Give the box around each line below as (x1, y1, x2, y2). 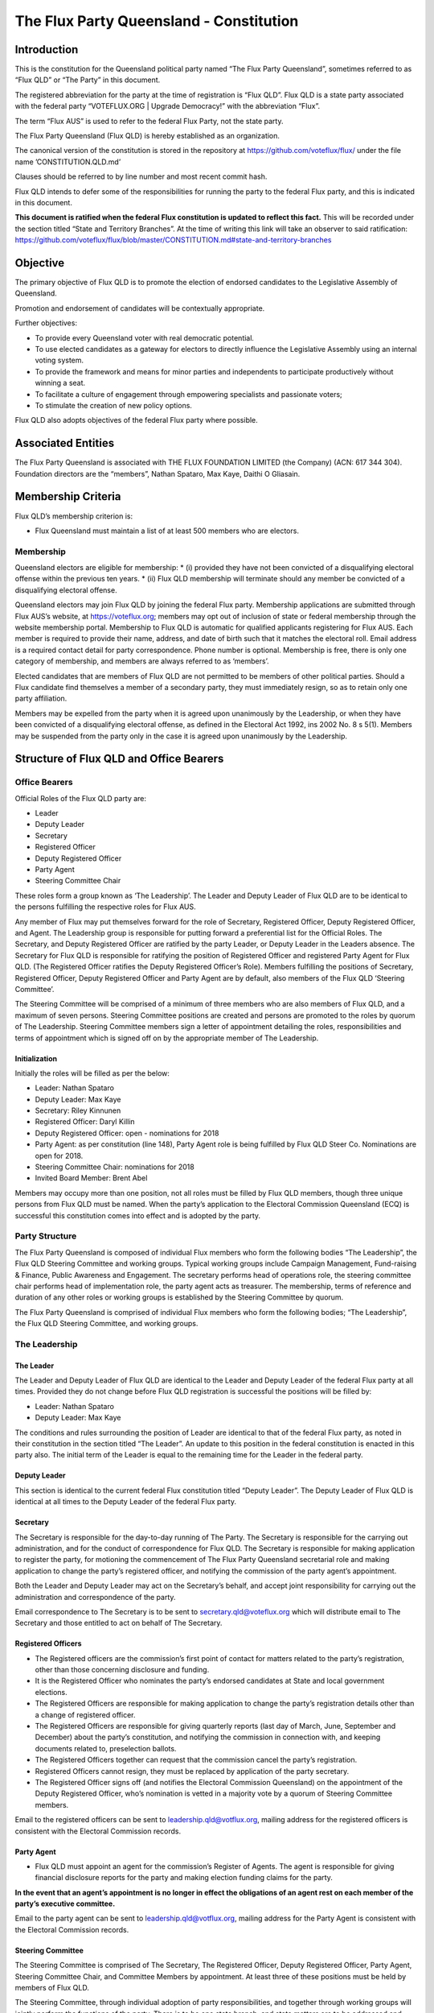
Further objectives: (14, 318, 78, 328)
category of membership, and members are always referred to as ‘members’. (14, 656, 269, 666)
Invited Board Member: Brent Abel (35, 1173, 148, 1183)
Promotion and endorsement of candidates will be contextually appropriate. (14, 303, 265, 313)
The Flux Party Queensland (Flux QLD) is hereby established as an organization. (14, 131, 280, 141)
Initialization (14, 1053, 58, 1063)
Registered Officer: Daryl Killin (35, 1117, 136, 1126)
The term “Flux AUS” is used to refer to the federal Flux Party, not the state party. (14, 116, 284, 126)
